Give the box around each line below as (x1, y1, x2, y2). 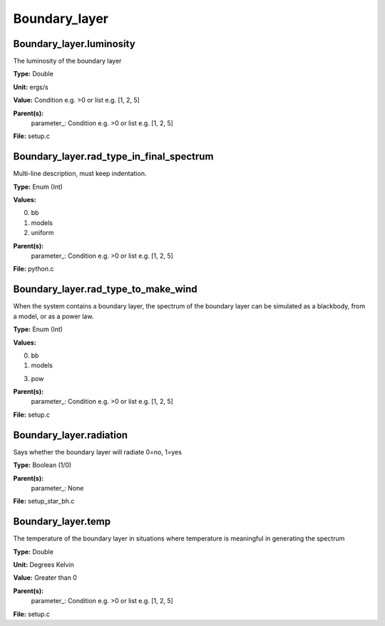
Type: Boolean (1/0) (13, 461, 72, 469)
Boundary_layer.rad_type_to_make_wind (13, 283, 197, 296)
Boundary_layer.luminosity (13, 38, 135, 50)
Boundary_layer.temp (13, 516, 111, 528)
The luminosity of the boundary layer (13, 57, 122, 66)
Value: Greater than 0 (13, 573, 78, 582)
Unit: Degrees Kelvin (13, 560, 75, 569)
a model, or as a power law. (13, 312, 94, 320)
